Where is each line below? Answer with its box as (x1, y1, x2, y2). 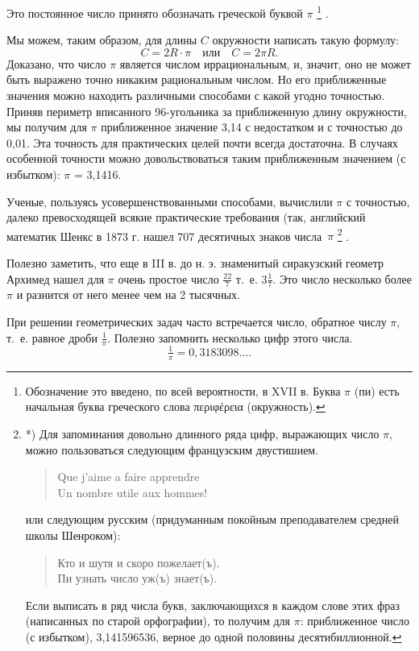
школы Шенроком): (25, 526, 121, 543)
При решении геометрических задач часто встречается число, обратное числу (6, 313, 387, 330)
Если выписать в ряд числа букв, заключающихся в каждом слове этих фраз (25, 596, 400, 613)
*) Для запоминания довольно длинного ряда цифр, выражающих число (25, 425, 380, 442)
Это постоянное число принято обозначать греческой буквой (6, 4, 303, 21)
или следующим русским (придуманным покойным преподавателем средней (25, 511, 399, 528)
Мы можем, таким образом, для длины (6, 31, 197, 48)
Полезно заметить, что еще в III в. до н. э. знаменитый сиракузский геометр (6, 255, 384, 272)
